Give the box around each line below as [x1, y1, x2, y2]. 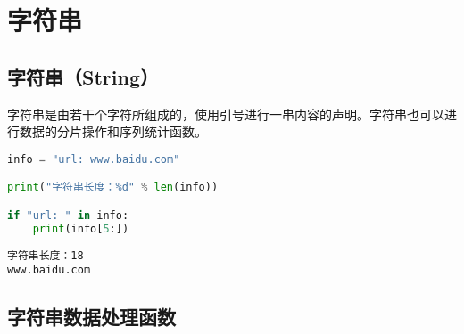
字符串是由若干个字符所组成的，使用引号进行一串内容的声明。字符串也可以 [7, 104, 444, 123]
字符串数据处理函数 [7, 303, 176, 330]
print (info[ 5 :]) [32, 222, 129, 235]
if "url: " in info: [7, 208, 129, 222]
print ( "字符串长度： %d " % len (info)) [7, 181, 219, 194]
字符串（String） [7, 62, 159, 90]
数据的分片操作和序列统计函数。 [19, 122, 207, 141]
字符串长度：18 [7, 248, 84, 262]
